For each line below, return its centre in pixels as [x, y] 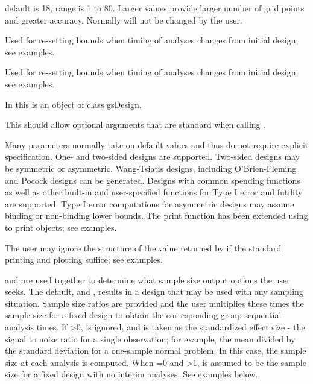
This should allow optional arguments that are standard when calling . [135, 124]
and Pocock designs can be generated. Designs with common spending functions [153, 180]
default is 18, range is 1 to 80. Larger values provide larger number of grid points [155, 8]
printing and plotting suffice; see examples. [84, 260]
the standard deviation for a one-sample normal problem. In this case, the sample [156, 351]
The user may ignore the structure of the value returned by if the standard [143, 247]
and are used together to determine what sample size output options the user [147, 279]
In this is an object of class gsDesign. [73, 104]
